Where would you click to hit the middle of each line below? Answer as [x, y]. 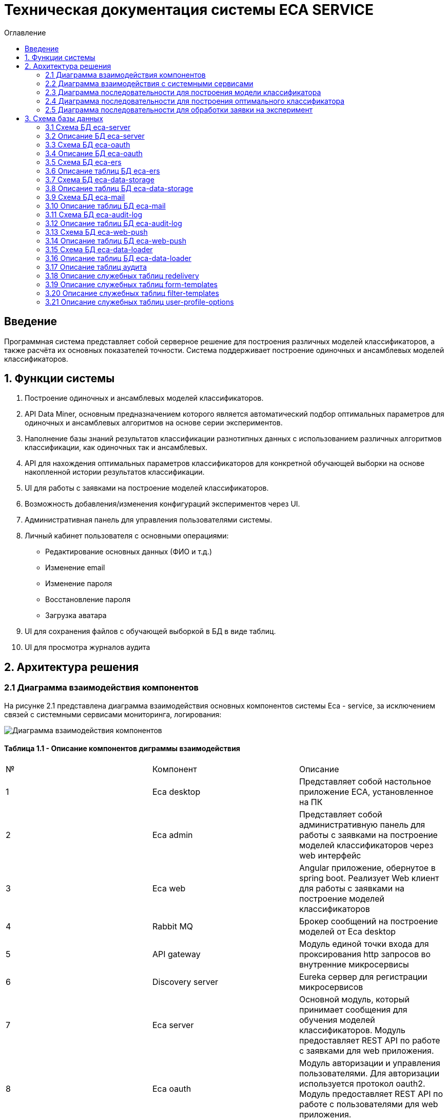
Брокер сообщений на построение [368, 921]
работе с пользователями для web [368, 1104]
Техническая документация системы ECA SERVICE [189, 10]
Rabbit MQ [173, 926]
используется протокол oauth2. [362, 1083]
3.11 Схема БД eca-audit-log [94, 214]
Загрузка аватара [76, 616]
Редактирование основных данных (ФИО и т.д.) [129, 552]
